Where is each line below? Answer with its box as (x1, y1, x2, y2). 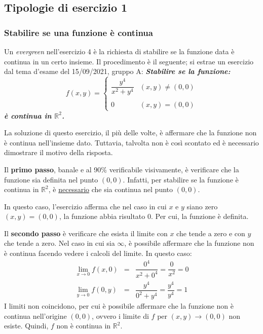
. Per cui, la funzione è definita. (151, 211, 249, 221)
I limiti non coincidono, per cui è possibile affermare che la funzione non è (4, 301, 234, 311)
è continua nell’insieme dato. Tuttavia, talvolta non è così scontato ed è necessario (4, 137, 259, 147)
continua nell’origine (4, 310, 67, 321)
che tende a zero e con (176, 228, 245, 238)
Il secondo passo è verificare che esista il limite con (4, 228, 168, 238)
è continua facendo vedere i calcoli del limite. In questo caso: (4, 248, 192, 258)
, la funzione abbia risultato (59, 211, 145, 221)
